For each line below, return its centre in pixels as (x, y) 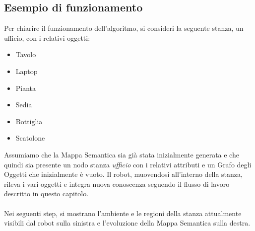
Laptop (27, 71)
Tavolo (26, 54)
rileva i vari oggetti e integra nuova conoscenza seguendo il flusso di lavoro (117, 184)
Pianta (26, 88)
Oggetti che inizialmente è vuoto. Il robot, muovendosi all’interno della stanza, (123, 174)
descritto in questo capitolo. (46, 193)
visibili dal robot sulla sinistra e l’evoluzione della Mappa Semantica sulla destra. (127, 223)
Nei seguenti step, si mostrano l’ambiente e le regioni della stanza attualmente (123, 213)
